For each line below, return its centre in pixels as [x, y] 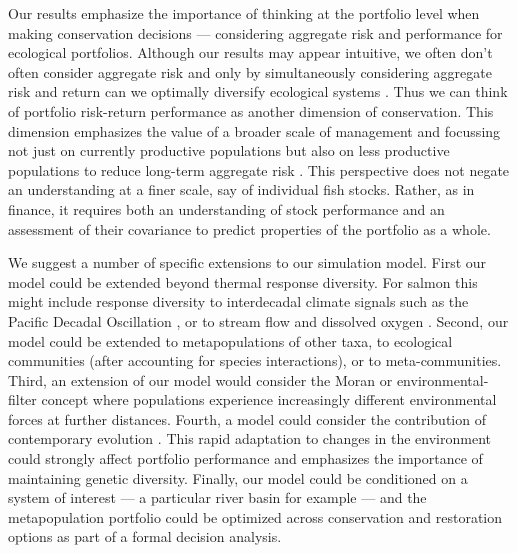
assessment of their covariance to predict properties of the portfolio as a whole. [249, 228]
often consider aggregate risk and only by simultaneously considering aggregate [250, 71]
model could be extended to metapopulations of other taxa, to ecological [230, 340]
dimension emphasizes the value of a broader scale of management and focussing [254, 130]
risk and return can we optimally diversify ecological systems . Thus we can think [258, 91]
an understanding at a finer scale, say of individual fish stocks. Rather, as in [241, 189]
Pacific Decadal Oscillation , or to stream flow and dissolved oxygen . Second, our [258, 320]
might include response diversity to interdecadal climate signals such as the [238, 301]
